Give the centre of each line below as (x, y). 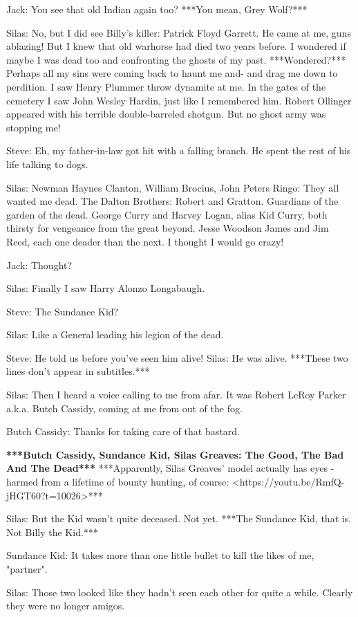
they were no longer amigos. (66, 606)
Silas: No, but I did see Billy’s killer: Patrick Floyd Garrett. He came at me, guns (179, 32)
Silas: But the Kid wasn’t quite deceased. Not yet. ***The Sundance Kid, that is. (179, 518)
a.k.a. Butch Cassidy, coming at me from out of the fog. (124, 408)
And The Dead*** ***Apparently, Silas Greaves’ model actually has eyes (167, 468)
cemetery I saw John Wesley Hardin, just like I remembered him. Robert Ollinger (179, 100)
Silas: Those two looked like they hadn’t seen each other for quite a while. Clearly (180, 592)
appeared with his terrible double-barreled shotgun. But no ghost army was (166, 114)
